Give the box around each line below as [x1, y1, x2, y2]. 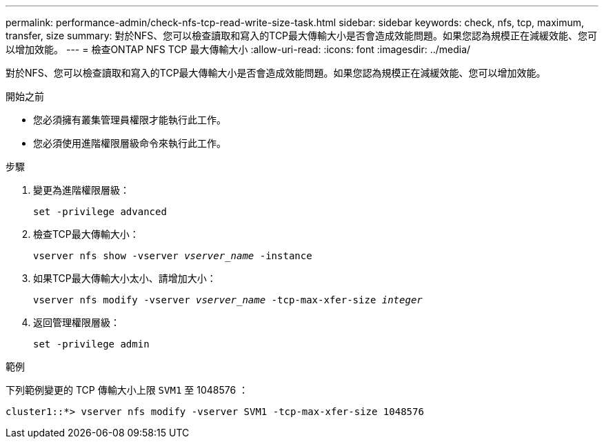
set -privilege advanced [33, 206, 167, 217]
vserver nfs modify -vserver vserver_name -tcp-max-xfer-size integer [33, 294, 423, 305]
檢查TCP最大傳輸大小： [33, 228, 139, 240]
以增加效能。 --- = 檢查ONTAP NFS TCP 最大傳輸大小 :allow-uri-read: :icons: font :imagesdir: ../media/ [6, 43, 471, 55]
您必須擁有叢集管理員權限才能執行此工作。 [33, 114, 226, 125]
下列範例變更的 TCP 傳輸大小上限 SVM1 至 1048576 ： [6, 384, 249, 396]
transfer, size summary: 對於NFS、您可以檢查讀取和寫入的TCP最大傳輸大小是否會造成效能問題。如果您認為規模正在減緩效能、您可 [6, 30, 598, 41]
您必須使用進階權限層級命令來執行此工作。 [33, 137, 226, 149]
